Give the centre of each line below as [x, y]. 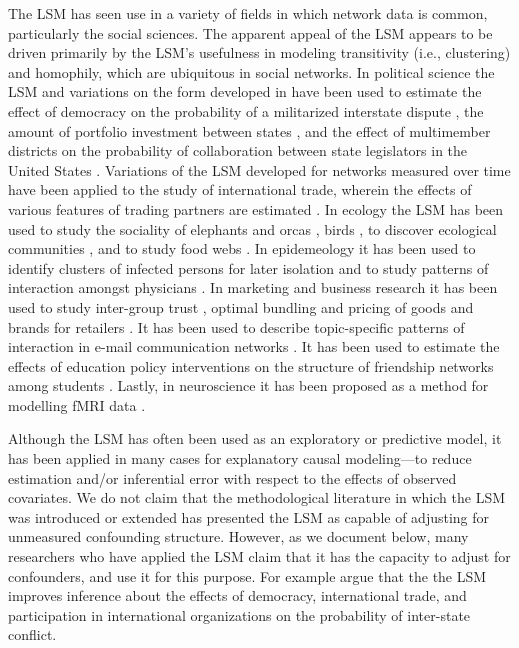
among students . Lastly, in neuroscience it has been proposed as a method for [248, 385]
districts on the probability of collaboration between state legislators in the [238, 150]
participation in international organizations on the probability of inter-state [239, 614]
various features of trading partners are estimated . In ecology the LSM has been [256, 208]
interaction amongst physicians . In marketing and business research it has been [253, 287]
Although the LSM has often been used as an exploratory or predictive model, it [255, 438]
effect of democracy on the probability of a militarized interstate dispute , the [246, 110]
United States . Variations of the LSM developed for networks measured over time [259, 169]
